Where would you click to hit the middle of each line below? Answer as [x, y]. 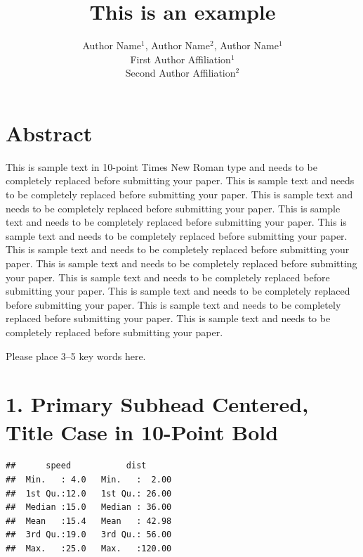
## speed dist [76, 466]
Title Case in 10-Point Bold [142, 431]
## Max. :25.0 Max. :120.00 [89, 549]
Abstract [49, 133]
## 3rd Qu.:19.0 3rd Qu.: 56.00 [89, 535]
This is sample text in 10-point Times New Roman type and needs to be [161, 166]
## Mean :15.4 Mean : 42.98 [89, 521]
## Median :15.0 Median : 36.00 [89, 507]
